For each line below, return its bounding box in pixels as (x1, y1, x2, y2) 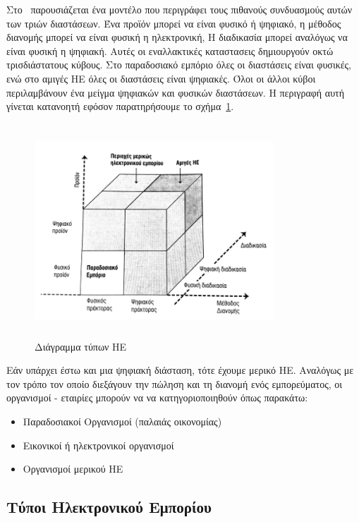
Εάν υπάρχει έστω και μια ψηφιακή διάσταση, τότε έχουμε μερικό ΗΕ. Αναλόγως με (6, 363, 354, 377)
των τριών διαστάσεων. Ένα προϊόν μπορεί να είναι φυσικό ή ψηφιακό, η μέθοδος (6, 16, 341, 30)
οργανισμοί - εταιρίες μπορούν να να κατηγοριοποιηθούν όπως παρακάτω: (6, 390, 308, 405)
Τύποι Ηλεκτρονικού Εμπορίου (6, 496, 212, 518)
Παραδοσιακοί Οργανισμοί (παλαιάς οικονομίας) (23, 414, 222, 429)
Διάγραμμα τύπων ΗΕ (35, 339, 127, 353)
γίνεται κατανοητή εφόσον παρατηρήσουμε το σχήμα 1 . (6, 99, 234, 114)
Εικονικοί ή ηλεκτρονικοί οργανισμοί (23, 437, 174, 452)
